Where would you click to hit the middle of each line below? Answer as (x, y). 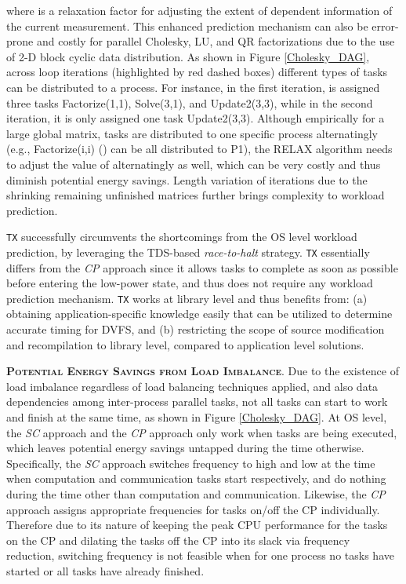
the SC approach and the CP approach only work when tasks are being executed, (202, 432)
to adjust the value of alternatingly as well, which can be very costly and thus (194, 164)
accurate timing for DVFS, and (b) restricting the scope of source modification (196, 329)
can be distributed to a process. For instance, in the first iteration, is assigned (193, 87)
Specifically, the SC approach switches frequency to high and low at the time (191, 463)
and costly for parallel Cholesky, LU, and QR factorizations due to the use (216, 41)
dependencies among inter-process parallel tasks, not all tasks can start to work (197, 401)
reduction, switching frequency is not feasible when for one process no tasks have (200, 555)
